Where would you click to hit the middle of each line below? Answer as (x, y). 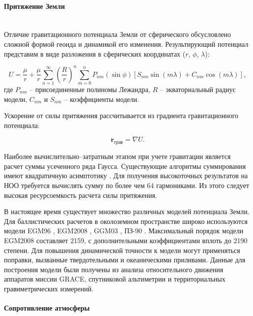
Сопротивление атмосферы (47, 308)
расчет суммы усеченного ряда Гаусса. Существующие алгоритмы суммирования (125, 166)
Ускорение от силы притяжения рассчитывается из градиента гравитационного (121, 115)
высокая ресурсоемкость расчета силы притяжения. (81, 195)
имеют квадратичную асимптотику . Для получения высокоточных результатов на (126, 175)
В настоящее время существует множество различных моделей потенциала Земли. (127, 211)
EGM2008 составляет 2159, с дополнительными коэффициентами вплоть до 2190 (126, 240)
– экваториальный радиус (198, 89)
